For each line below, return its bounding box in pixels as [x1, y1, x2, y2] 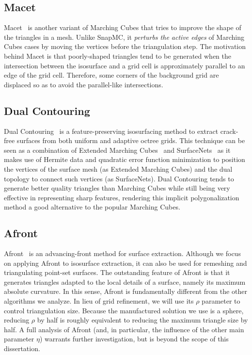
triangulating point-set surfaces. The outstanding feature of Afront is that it [4, 267, 230, 277]
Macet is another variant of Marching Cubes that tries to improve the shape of [4, 22, 241, 32]
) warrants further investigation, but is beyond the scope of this [39, 334, 229, 344]
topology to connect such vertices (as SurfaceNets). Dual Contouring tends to [4, 173, 234, 183]
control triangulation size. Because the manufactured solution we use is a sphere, [4, 305, 244, 315]
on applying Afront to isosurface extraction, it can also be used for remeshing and [4, 258, 247, 268]
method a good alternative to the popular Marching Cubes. [4, 202, 180, 212]
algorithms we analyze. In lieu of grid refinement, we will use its [4, 296, 194, 306]
